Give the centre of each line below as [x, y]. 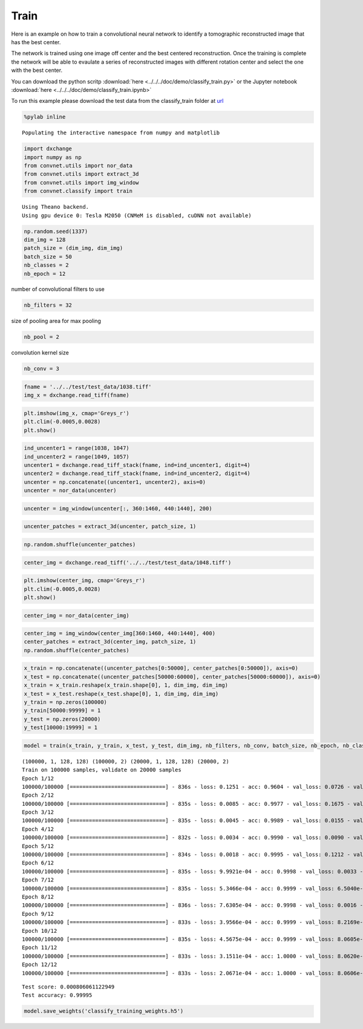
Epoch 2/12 [38, 795]
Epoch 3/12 [38, 812]
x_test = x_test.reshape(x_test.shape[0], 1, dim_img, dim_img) [121, 694]
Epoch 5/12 [38, 846]
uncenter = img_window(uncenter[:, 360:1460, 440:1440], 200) [118, 508]
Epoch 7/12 [38, 880]
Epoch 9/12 [38, 914]
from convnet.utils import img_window [81, 182]
